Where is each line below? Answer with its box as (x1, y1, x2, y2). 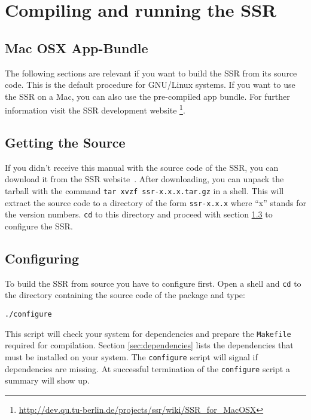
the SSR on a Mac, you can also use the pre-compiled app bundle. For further (5, 90, 290, 102)
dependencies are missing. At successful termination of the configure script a (5, 362, 290, 375)
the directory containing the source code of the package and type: (5, 289, 245, 301)
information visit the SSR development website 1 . (5, 102, 185, 117)
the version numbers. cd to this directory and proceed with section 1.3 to (5, 208, 273, 220)
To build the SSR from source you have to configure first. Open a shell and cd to (5, 277, 301, 289)
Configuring (5, 249, 80, 267)
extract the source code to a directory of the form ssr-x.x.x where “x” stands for (5, 196, 306, 209)
